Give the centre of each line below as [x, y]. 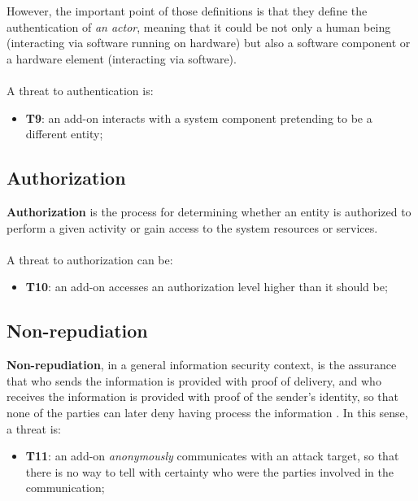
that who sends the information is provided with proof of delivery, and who [194, 380]
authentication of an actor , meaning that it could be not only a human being [199, 26]
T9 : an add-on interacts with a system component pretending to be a [199, 118]
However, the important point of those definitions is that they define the [187, 11]
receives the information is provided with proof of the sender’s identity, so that [203, 396]
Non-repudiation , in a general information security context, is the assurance [202, 365]
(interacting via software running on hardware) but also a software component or [209, 43]
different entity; [64, 134]
